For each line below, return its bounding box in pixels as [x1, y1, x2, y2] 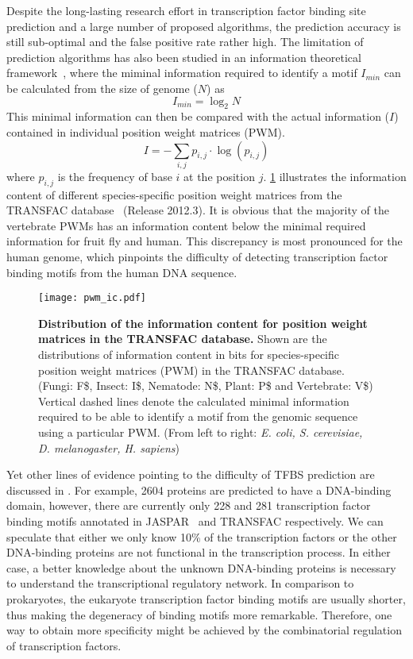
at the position [183, 168, 255, 184]
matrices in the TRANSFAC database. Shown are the [38, 330, 327, 347]
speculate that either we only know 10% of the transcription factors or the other [6, 528, 397, 545]
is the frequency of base [57, 168, 172, 184]
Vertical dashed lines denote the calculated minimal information [38, 392, 349, 409]
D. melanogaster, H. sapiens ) [38, 439, 179, 456]
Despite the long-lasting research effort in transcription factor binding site [6, 2, 366, 18]
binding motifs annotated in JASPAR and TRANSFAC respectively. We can [6, 513, 384, 530]
